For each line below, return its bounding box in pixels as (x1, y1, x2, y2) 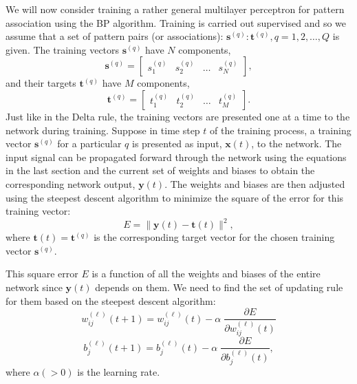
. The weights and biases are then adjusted (164, 176, 345, 191)
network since (6, 280, 63, 294)
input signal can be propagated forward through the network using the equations (6, 149, 347, 164)
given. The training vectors (6, 42, 120, 56)
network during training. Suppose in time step (6, 122, 200, 137)
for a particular (57, 136, 122, 151)
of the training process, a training (210, 122, 351, 137)
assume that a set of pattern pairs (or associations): (6, 29, 224, 43)
